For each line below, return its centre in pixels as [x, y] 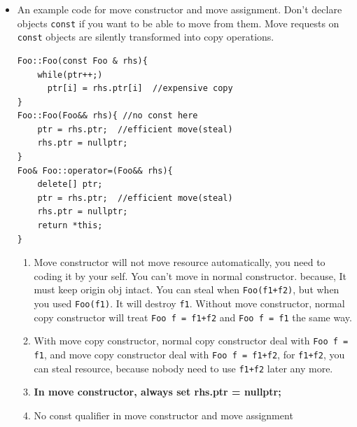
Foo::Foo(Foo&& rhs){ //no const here [107, 116]
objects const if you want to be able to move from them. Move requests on [178, 23]
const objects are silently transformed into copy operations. [146, 37]
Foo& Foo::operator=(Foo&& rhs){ [95, 170]
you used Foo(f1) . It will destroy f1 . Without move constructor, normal [189, 303]
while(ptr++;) [70, 75]
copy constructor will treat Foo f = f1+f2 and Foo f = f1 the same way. [193, 317]
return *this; [70, 226]
